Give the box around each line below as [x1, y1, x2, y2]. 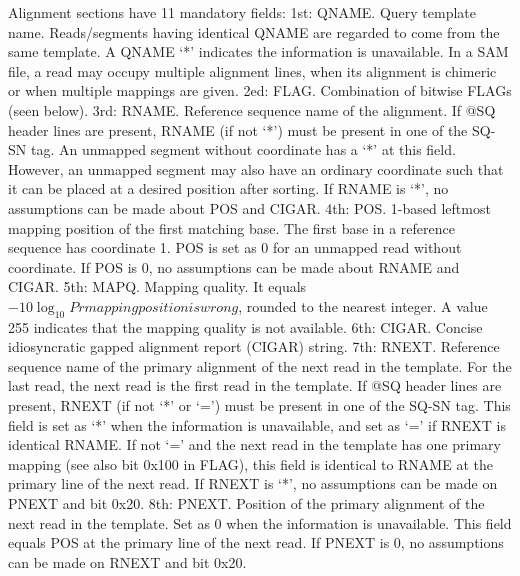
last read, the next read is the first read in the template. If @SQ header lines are [8, 375, 502, 396]
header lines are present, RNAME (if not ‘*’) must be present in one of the [8, 119, 468, 140]
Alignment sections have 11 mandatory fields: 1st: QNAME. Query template [8, 2, 477, 22]
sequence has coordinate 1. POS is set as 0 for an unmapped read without [8, 237, 462, 258]
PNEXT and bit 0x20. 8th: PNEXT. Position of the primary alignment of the [8, 493, 485, 514]
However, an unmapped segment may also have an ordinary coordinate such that [8, 158, 504, 179]
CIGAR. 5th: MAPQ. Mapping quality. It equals [8, 276, 307, 297]
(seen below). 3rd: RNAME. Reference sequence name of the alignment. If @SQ [8, 99, 496, 120]
